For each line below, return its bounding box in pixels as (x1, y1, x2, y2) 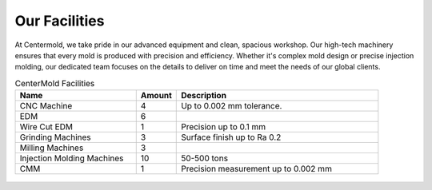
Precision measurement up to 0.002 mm (181, 164, 332, 175)
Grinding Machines (19, 132, 91, 143)
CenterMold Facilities (14, 77, 95, 89)
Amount (140, 90, 172, 101)
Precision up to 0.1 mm (181, 121, 266, 133)
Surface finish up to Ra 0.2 (181, 132, 282, 143)
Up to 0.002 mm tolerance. (181, 101, 282, 112)
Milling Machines (19, 142, 84, 153)
